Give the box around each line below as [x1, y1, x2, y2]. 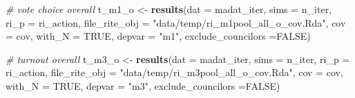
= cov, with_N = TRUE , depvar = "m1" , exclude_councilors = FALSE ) [6, 29, 311, 43]
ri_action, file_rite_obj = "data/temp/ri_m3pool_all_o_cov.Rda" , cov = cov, [6, 65, 343, 79]
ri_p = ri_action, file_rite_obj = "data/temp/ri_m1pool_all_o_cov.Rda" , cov [6, 15, 346, 29]
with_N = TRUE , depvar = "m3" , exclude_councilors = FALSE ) [6, 78, 280, 93]
